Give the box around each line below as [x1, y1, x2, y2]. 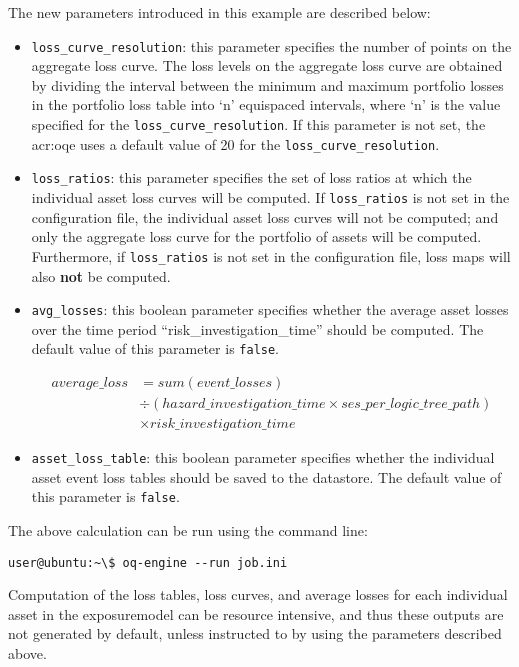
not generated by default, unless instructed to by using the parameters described [8, 623, 502, 644]
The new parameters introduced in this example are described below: [8, 2, 431, 22]
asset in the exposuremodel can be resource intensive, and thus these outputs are [8, 603, 504, 624]
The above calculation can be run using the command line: [8, 520, 368, 540]
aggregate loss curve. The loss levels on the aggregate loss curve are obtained [31, 55, 503, 76]
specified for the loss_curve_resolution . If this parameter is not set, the [31, 114, 486, 135]
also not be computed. [31, 265, 171, 286]
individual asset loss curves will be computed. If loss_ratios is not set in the [31, 187, 510, 207]
